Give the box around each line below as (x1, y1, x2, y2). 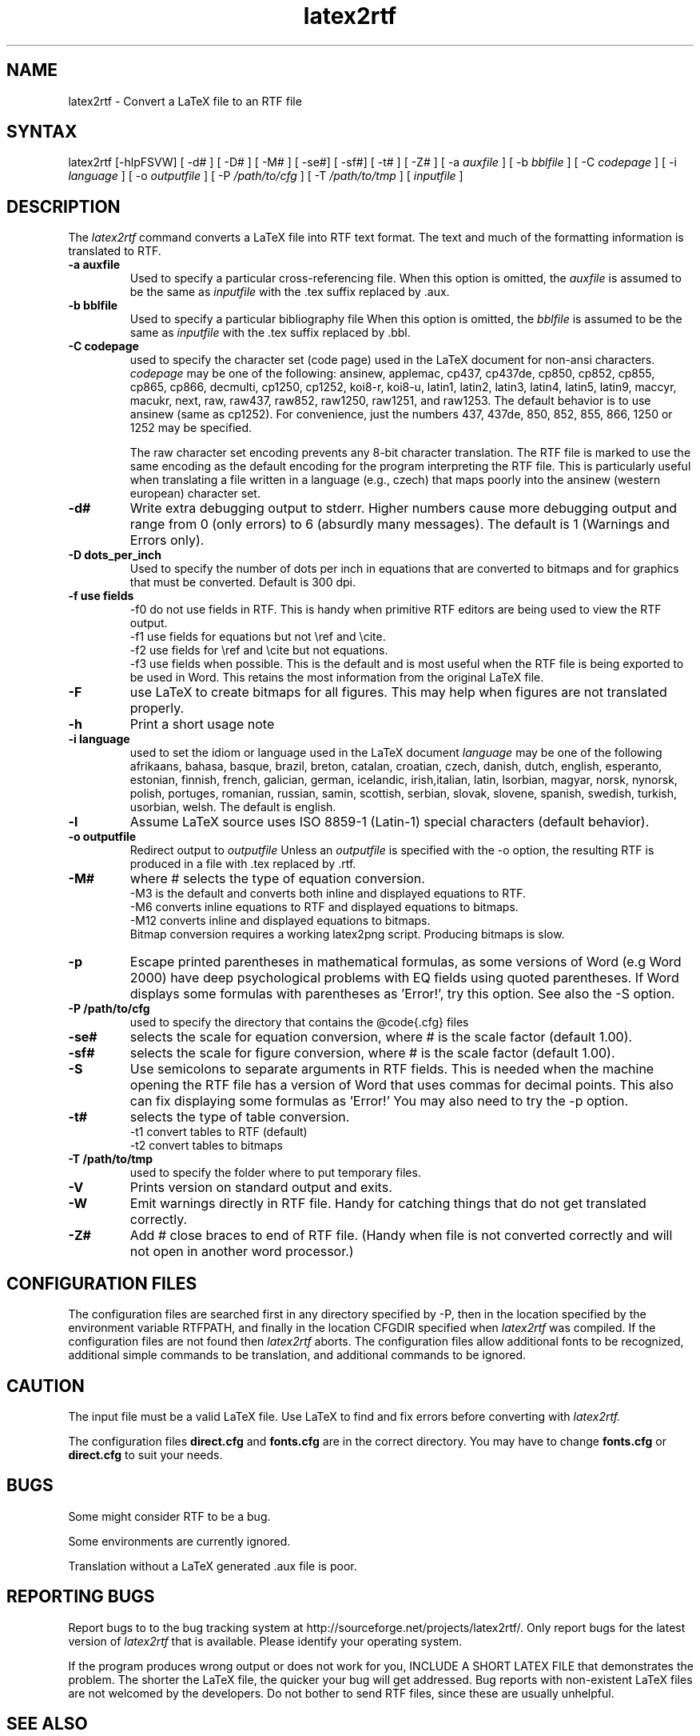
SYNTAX (6, 122, 78, 142)
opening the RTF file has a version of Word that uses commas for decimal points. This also (129, 1077, 674, 1094)
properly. (129, 700, 185, 717)
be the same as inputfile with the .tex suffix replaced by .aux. (129, 285, 450, 299)
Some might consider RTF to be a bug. (68, 1509, 271, 1523)
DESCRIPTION (6, 196, 121, 217)
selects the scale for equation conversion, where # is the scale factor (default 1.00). (129, 1029, 633, 1046)
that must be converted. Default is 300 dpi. (129, 575, 356, 590)
